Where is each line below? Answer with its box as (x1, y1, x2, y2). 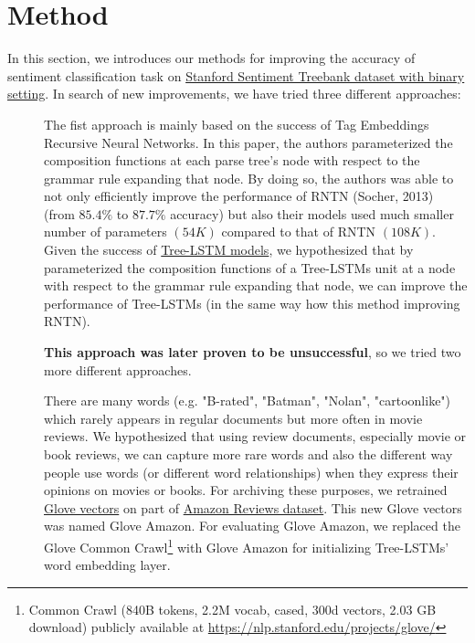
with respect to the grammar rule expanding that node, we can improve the (44, 276, 468, 295)
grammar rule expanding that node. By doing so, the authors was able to (44, 168, 454, 187)
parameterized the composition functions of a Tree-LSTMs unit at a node (44, 258, 456, 277)
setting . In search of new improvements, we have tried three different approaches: (7, 84, 461, 103)
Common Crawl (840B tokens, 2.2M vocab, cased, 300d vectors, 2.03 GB (28, 599, 437, 618)
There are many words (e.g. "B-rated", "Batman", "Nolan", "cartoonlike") (44, 391, 451, 410)
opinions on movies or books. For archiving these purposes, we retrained (44, 480, 448, 500)
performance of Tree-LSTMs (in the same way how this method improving (44, 293, 460, 312)
